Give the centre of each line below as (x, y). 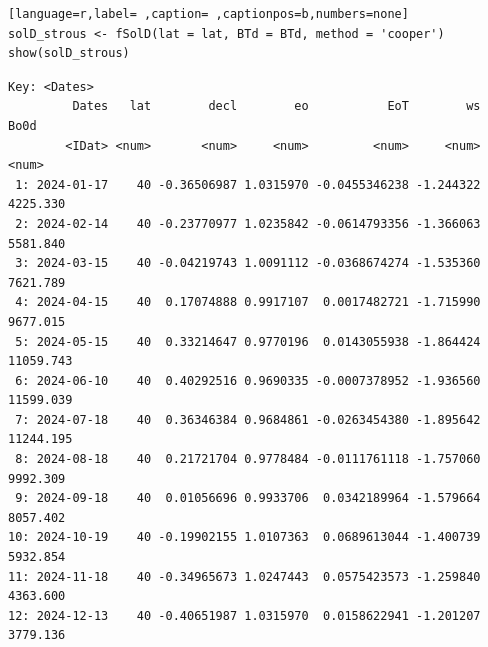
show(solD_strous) (69, 53)
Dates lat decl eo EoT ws (276, 106)
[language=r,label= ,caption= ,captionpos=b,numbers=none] (208, 14)
